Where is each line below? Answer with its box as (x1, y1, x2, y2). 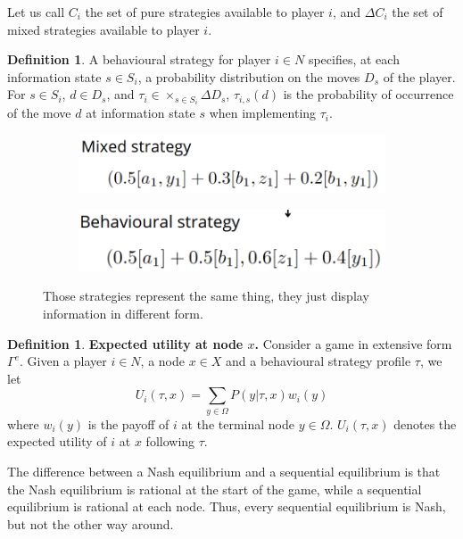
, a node (140, 352, 185, 370)
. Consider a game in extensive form (254, 334, 452, 352)
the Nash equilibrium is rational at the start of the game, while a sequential (7, 479, 422, 498)
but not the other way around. (7, 514, 174, 533)
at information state (86, 104, 195, 122)
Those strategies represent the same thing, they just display (43, 286, 369, 305)
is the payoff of (87, 414, 169, 433)
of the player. (383, 67, 456, 86)
